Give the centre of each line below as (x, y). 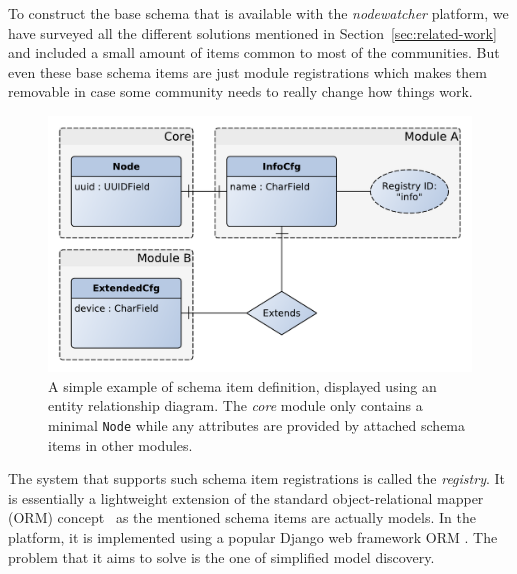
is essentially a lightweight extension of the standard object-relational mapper (246, 497)
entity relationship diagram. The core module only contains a (235, 405)
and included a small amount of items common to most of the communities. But (254, 52)
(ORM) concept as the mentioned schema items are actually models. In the (242, 517)
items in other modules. (120, 444)
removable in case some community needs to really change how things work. (240, 91)
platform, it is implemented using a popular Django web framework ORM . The (253, 537)
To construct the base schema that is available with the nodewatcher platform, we (258, 13)
